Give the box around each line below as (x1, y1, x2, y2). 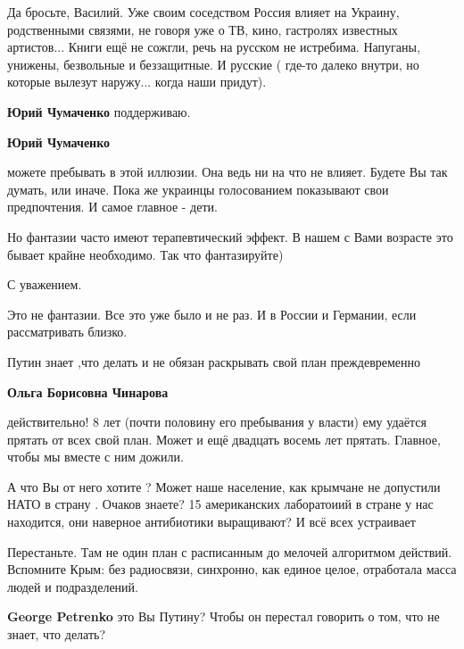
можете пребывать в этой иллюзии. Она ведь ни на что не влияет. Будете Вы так (7, 162, 448, 181)
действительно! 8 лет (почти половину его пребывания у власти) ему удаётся (7, 412, 427, 431)
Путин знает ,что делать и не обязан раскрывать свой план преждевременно (7, 352, 421, 370)
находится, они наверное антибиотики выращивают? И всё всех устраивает (7, 512, 416, 531)
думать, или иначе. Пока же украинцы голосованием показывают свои (7, 179, 389, 198)
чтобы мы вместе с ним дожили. (7, 447, 184, 466)
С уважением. (7, 275, 82, 294)
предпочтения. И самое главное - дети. (7, 197, 218, 216)
